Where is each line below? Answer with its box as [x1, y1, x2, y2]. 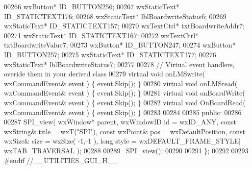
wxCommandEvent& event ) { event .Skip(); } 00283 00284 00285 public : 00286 [4, 107, 242, 117]
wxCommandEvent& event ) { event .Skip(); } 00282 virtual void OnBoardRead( [4, 97, 246, 107]
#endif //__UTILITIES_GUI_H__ [4, 155, 118, 165]
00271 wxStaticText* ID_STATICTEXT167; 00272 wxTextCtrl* [4, 30, 199, 40]
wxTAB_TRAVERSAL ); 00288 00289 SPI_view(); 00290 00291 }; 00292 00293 [4, 145, 249, 155]
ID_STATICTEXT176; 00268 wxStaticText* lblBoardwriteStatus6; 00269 [4, 11, 227, 21]
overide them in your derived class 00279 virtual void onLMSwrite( [4, 69, 205, 79]
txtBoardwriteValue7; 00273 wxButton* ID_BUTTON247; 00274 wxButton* [4, 40, 236, 50]
